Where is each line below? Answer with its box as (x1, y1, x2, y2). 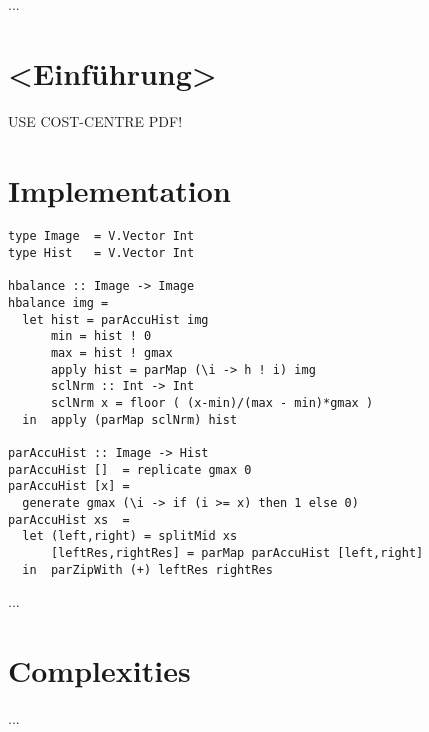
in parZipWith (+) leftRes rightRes (22, 562, 273, 577)
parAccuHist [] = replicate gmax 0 (8, 462, 252, 477)
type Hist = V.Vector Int (8, 246, 195, 261)
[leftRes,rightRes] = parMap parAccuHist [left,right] (50, 545, 424, 560)
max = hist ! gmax (50, 346, 173, 361)
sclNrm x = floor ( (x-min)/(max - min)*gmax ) (50, 396, 374, 410)
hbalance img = (8, 296, 109, 311)
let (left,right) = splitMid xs (22, 529, 238, 544)
